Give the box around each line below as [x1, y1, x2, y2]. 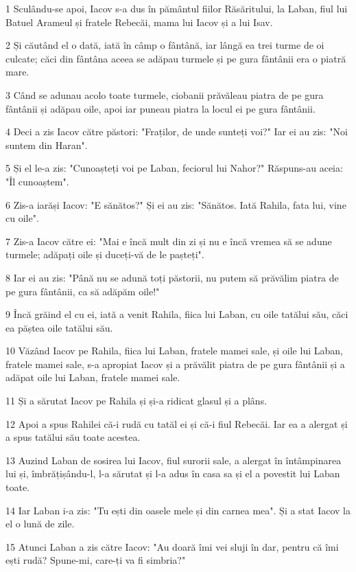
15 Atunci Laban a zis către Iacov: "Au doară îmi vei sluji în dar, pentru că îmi [5, 539, 339, 553]
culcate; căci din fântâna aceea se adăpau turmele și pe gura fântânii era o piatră [5, 51, 346, 65]
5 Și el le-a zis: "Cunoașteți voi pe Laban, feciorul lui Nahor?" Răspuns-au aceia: [5, 161, 343, 175]
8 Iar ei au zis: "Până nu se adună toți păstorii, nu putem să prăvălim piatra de [5, 270, 339, 284]
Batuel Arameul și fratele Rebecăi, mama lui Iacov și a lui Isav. [5, 14, 273, 29]
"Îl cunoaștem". [5, 174, 69, 188]
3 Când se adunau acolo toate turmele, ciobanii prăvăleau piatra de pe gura [5, 87, 324, 102]
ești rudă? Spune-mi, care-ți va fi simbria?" [5, 553, 186, 567]
